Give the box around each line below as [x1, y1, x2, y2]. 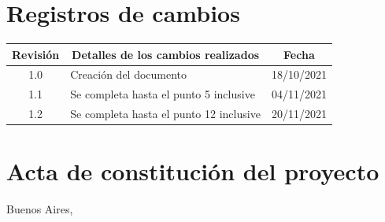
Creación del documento [70, 66, 187, 83]
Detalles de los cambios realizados [72, 46, 260, 62]
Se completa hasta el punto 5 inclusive [70, 86, 255, 102]
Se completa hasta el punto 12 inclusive [70, 105, 261, 122]
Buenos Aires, [6, 201, 73, 217]
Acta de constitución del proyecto [6, 155, 379, 187]
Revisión [12, 46, 60, 62]
